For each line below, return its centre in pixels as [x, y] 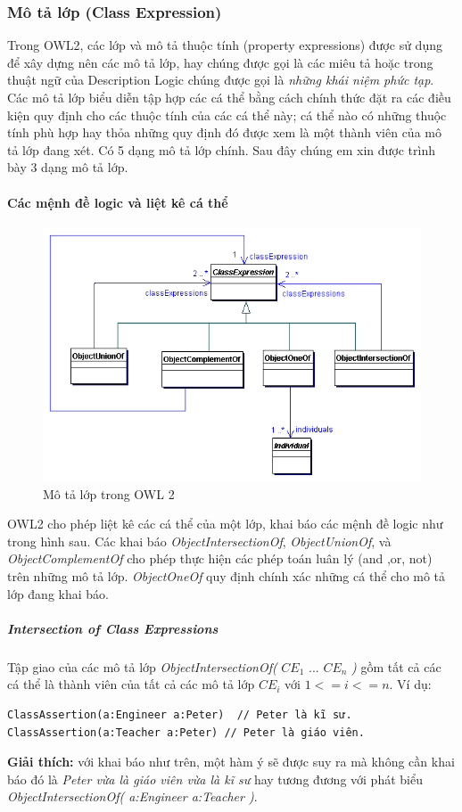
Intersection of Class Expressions [113, 628]
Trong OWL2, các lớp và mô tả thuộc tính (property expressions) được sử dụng [225, 45]
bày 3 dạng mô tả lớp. [68, 167]
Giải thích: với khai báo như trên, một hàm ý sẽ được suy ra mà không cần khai [231, 762]
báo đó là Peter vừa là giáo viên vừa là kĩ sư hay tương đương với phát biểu [215, 779]
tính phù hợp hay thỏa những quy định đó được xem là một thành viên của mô [224, 132]
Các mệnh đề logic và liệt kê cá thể [118, 202]
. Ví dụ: [410, 684]
